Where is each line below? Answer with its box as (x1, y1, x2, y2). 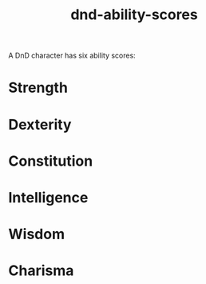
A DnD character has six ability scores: (8, 50, 136, 61)
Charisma (8, 262, 74, 280)
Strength (8, 78, 68, 97)
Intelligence (8, 188, 89, 206)
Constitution (8, 152, 93, 170)
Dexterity (8, 115, 72, 134)
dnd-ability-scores (70, 6, 198, 24)
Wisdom (8, 226, 65, 243)
